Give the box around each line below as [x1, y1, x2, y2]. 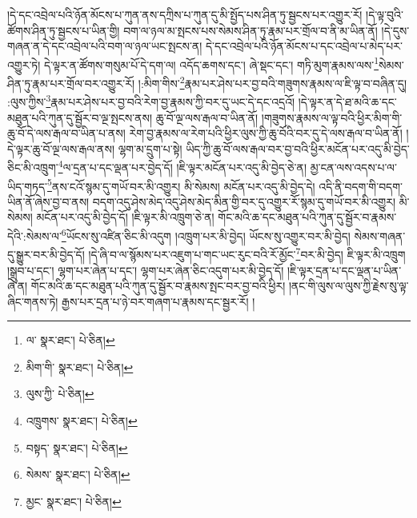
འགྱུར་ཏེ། [7, 56, 41, 73]
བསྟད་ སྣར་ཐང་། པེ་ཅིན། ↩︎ [26, 439, 128, 456]
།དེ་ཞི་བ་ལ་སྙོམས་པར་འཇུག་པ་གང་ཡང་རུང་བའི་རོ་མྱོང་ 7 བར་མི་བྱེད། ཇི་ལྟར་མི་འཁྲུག [88, 244, 406, 262]
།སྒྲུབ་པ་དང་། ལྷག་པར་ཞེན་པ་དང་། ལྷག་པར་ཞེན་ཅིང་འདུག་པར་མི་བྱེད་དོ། [7, 261, 284, 278]
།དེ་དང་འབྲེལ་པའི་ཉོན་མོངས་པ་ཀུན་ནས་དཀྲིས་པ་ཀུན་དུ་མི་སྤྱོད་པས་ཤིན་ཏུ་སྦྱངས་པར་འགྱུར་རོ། [7, 6, 363, 22]
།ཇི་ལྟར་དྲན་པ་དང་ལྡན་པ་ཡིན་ [287, 261, 402, 278]
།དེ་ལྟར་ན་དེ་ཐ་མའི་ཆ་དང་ [298, 93, 397, 110]
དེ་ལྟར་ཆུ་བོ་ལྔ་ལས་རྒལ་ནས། [7, 140, 115, 157]
